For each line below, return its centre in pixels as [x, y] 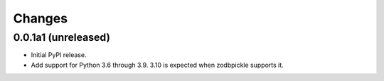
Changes [40, 18]
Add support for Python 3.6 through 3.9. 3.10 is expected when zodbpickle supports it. [157, 65]
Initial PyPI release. [59, 55]
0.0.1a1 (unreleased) [62, 37]
